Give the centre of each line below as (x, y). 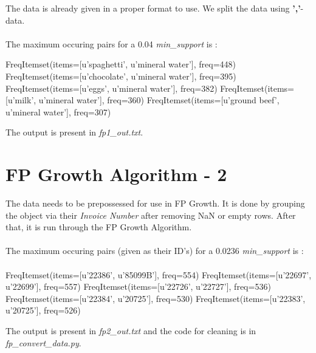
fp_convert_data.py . (43, 342)
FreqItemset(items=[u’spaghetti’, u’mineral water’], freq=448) (121, 64)
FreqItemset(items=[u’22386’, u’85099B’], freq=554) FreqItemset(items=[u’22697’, (159, 274)
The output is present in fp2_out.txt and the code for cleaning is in (131, 331)
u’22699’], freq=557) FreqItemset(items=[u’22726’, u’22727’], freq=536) (138, 286)
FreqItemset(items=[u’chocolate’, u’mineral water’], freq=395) (121, 76)
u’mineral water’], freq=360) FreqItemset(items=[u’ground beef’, (159, 100)
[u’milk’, (21, 100)
